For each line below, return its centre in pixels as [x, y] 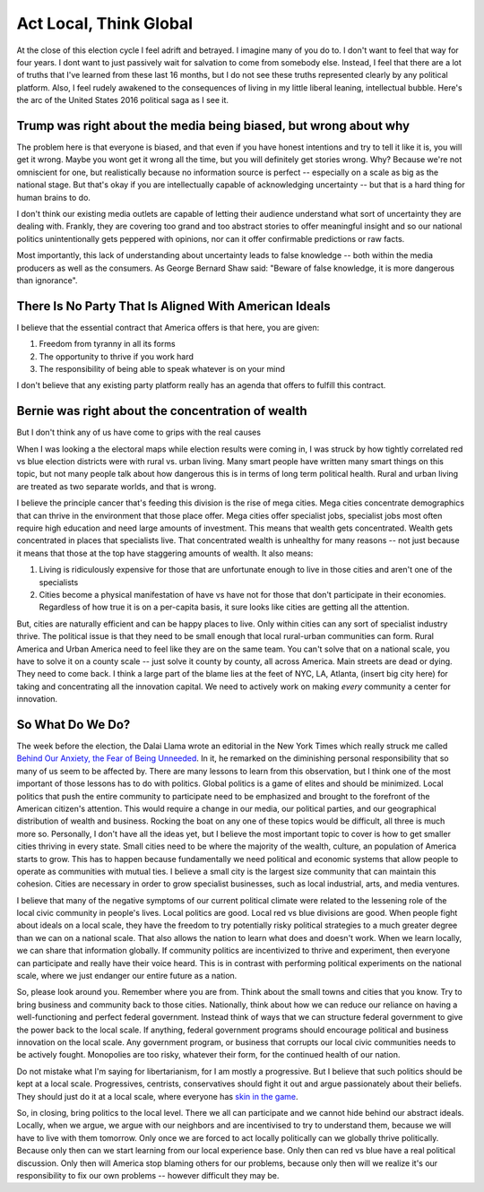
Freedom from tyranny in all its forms [107, 344]
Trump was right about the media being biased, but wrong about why [213, 125]
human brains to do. [54, 197]
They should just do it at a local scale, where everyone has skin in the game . [157, 1096]
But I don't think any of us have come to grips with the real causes [139, 432]
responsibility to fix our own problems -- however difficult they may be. [148, 1175]
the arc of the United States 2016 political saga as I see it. [122, 100]
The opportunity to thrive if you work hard [117, 356]
